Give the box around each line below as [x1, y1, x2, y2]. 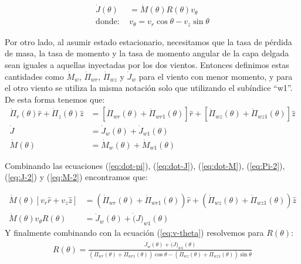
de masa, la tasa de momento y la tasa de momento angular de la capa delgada [5, 47, 289, 59]
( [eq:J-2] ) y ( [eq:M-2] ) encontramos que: [5, 171, 148, 183]
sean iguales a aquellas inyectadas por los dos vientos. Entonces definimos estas [5, 58, 289, 70]
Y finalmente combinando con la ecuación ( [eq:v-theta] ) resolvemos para [5, 226, 264, 239]
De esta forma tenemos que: [5, 93, 105, 105]
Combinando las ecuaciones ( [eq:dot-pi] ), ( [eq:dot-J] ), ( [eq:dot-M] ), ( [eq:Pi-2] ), [5, 159, 285, 171]
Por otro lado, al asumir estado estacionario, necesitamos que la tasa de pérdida [5, 35, 292, 48]
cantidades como [5, 70, 64, 82]
